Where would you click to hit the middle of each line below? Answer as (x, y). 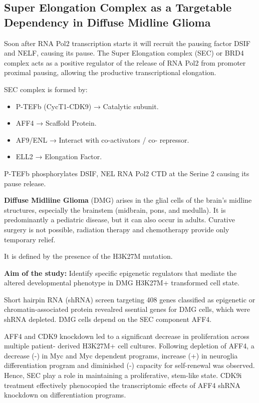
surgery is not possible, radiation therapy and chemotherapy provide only (117, 229)
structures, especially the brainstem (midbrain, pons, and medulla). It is (115, 210)
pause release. (25, 183)
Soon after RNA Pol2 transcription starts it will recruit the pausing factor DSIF (127, 43)
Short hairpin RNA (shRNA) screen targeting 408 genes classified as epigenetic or (130, 299)
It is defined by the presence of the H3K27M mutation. (88, 256)
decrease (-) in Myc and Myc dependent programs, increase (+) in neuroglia (121, 355)
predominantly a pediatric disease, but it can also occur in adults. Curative (119, 220)
